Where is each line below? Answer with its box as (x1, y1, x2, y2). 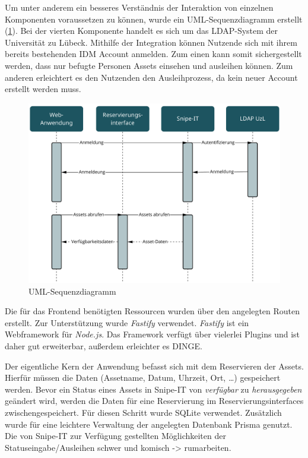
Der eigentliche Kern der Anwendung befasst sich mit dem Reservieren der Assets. (5, 359, 304, 372)
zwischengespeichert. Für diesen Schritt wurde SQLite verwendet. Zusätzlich (5, 406, 282, 418)
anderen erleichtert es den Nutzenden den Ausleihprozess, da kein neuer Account (5, 71, 298, 83)
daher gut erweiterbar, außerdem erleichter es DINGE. (5, 339, 202, 352)
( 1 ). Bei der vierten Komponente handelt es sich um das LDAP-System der (5, 24, 278, 37)
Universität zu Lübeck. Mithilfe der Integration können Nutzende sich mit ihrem (5, 36, 297, 48)
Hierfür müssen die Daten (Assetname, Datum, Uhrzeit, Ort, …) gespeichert (5, 371, 281, 384)
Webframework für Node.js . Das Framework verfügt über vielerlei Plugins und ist (5, 328, 300, 340)
